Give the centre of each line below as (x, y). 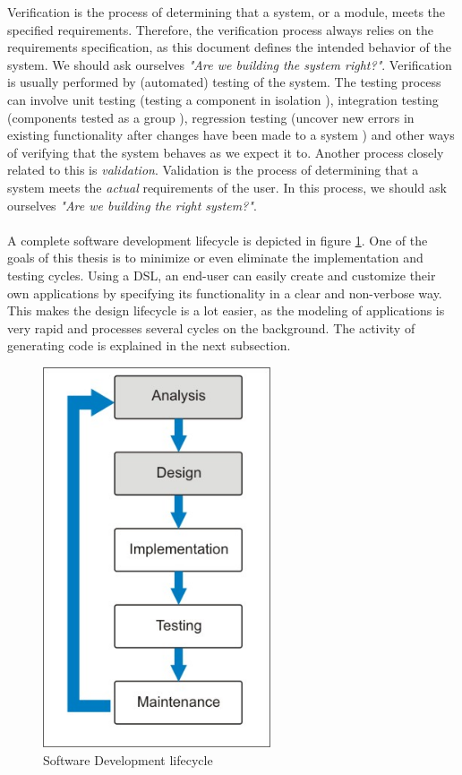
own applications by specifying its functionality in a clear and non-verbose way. (225, 293)
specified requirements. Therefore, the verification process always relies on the (220, 29)
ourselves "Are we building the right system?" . (132, 205)
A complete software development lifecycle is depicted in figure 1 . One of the (218, 240)
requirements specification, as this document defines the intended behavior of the (229, 47)
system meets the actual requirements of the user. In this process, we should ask (227, 187)
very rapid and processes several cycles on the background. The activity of (211, 327)
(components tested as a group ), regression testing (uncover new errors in (211, 117)
